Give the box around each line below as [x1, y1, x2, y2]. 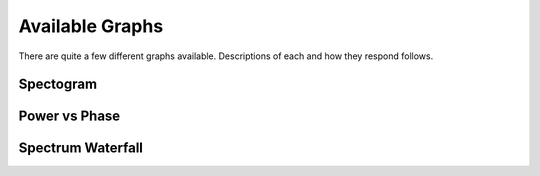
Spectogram [18, 76, 98, 93]
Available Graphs [18, 15, 164, 37]
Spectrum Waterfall [18, 140, 144, 157]
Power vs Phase [18, 108, 121, 125]
